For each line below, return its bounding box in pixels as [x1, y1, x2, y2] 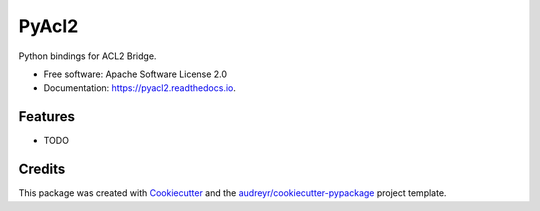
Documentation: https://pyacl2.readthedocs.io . [43, 82, 237, 94]
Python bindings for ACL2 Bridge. [18, 50, 157, 62]
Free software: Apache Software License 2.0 [43, 68, 228, 80]
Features [18, 108, 75, 125]
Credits [18, 161, 66, 178]
